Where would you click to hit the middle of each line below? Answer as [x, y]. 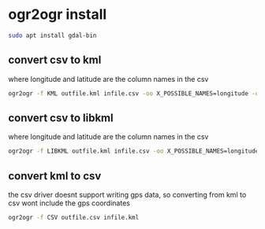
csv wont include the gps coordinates [69, 203]
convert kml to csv [55, 176]
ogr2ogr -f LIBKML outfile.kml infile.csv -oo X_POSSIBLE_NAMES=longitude [134, 151]
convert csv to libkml [61, 118]
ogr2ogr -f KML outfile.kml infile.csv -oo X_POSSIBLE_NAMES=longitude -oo [135, 93]
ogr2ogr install [58, 15]
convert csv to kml [55, 60]
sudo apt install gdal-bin [52, 35]
